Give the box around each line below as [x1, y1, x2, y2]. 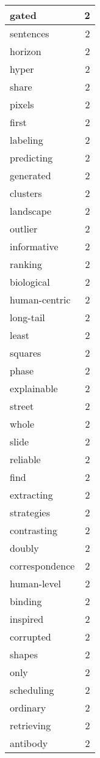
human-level [10, 576, 62, 590]
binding [10, 594, 42, 608]
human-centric [10, 292, 71, 307]
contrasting [10, 523, 57, 537]
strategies [10, 505, 50, 519]
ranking [10, 257, 42, 271]
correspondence [10, 559, 75, 573]
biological [10, 275, 50, 289]
